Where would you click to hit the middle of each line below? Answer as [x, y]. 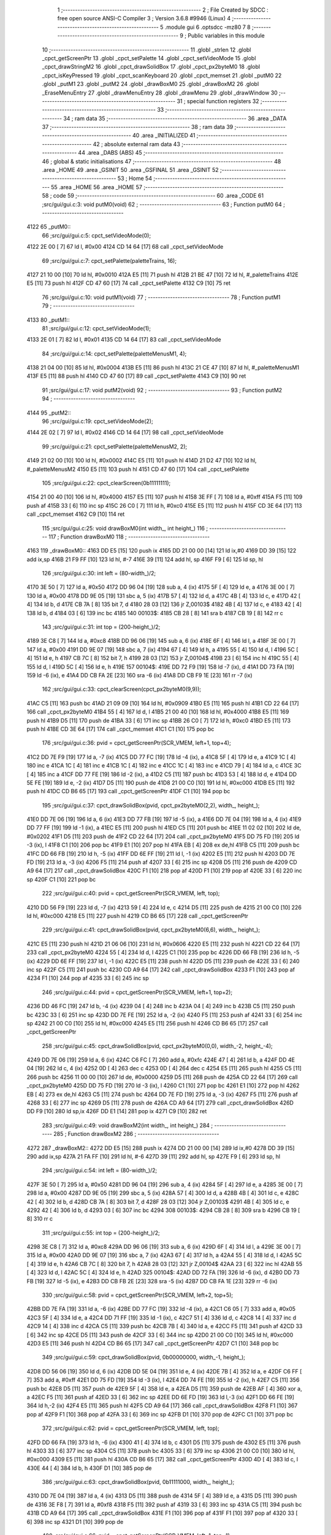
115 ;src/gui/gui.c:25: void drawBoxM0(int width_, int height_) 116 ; [125, 528]
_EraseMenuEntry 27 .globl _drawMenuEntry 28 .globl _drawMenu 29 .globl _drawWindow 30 [160, 93]
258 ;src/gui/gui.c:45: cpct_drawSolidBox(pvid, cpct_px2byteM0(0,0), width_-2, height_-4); [157, 1046]
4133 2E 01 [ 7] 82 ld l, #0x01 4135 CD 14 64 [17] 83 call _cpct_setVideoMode [124, 340]
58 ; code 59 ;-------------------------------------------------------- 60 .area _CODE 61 [153, 196]
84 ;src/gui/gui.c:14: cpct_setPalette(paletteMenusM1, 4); [114, 354]
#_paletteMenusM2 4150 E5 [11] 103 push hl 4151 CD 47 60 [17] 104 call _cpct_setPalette [138, 469]
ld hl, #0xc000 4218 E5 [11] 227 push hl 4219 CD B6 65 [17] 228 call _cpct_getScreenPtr [137, 915]
